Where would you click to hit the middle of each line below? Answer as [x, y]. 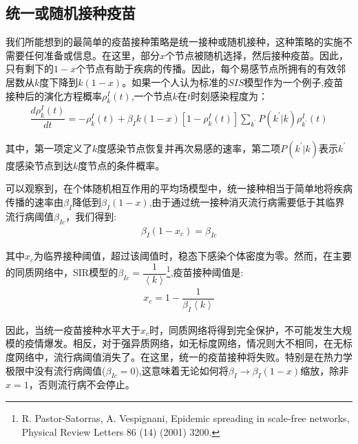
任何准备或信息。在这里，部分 [92, 55]
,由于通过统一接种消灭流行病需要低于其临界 [247, 201]
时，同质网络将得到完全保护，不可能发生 [241, 329]
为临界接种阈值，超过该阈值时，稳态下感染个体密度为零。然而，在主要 [193, 256]
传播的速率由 [34, 201]
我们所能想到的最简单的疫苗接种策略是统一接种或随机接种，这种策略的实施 [174, 42]
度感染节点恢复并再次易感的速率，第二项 [189, 148]
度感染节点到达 [39, 165]
